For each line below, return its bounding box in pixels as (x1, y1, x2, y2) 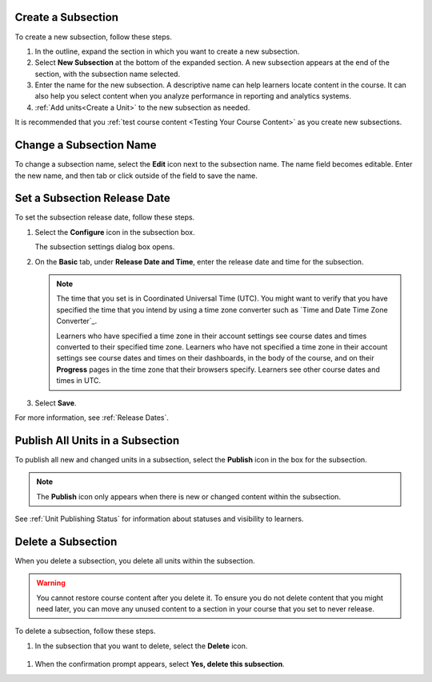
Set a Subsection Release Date (14, 192, 171, 205)
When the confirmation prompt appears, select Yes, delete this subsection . (34, 660, 285, 669)
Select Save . (34, 397, 77, 408)
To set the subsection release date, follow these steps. (14, 212, 195, 222)
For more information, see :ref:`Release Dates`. (14, 413, 170, 422)
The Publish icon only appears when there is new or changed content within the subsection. (36, 491, 342, 501)
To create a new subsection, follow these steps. (14, 32, 172, 42)
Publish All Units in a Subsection (14, 434, 180, 447)
